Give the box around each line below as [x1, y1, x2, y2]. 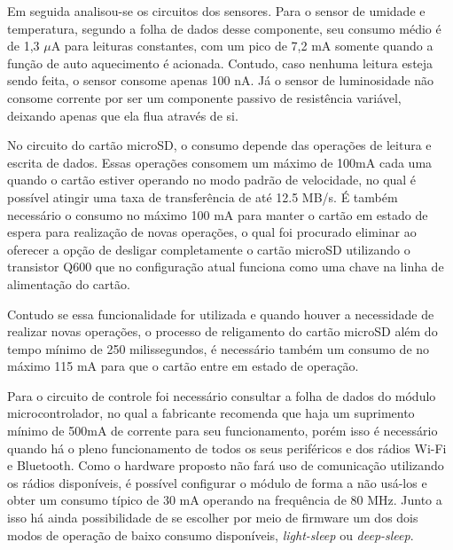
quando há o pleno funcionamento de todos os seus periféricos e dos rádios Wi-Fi [7, 438, 447, 457]
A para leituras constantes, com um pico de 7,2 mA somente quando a [51, 36, 433, 55]
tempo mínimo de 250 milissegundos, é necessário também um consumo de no [7, 339, 430, 357]
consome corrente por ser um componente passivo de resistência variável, [7, 88, 402, 106]
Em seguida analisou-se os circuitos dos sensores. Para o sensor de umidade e [7, 2, 426, 20]
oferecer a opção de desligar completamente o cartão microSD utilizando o [7, 240, 410, 258]
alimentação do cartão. [7, 274, 130, 293]
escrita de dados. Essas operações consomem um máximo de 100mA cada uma [7, 153, 433, 171]
